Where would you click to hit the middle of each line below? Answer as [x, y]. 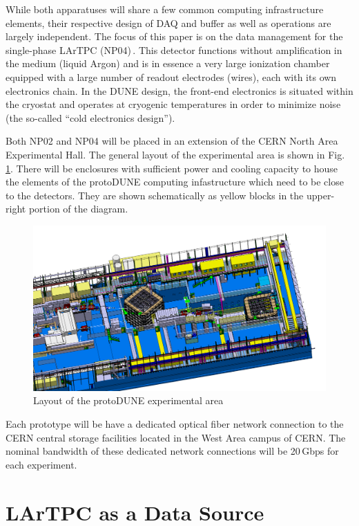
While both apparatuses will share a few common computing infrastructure [165, 9]
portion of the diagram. [78, 209]
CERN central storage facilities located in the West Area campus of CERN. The [176, 437]
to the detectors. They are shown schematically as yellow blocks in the [155, 195]
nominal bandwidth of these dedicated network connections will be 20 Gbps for [172, 451]
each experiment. [41, 464]
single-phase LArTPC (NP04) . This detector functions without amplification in [174, 49]
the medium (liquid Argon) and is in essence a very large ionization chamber [168, 63]
